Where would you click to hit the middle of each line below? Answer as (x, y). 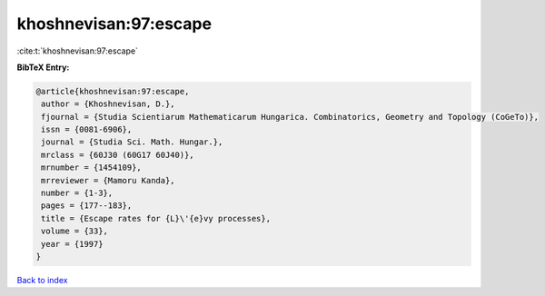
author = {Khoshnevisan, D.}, (109, 104)
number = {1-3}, (77, 193)
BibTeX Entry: (43, 67)
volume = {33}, (75, 231)
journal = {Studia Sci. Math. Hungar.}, (132, 142)
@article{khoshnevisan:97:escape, (113, 91)
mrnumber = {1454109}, (92, 168)
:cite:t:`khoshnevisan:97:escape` (77, 51)
